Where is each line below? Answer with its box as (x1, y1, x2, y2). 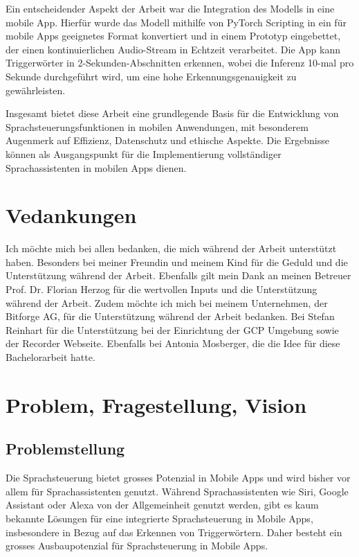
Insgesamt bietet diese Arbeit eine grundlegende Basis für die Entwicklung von (6, 106, 339, 121)
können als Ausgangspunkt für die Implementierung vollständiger (6, 146, 282, 161)
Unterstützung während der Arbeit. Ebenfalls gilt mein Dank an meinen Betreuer (6, 268, 351, 283)
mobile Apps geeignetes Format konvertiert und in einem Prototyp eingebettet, (6, 28, 341, 43)
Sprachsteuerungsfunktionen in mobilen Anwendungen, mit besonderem (6, 119, 309, 134)
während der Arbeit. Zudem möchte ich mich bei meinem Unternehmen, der (6, 295, 328, 310)
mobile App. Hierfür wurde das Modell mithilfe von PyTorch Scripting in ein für (6, 15, 347, 29)
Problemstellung (6, 438, 125, 459)
